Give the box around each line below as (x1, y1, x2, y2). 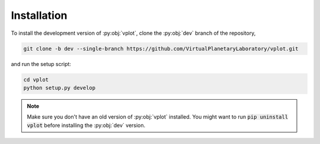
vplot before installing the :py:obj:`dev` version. (27, 122, 146, 129)
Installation (11, 9, 68, 22)
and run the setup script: (11, 60, 71, 67)
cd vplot (23, 76, 49, 83)
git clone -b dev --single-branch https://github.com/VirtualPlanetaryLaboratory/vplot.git (23, 45, 299, 52)
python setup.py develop (23, 84, 96, 91)
